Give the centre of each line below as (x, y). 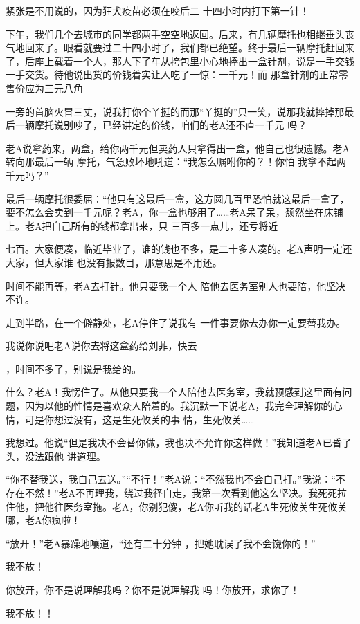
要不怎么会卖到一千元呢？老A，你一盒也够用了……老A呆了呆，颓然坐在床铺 (174, 212)
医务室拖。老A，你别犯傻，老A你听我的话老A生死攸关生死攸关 (205, 506)
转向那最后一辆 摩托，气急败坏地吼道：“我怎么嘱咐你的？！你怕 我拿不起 (171, 162)
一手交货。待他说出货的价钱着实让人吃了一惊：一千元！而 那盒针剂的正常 (172, 74)
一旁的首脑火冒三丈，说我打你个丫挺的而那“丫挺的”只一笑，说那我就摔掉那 (175, 111)
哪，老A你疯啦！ (43, 520)
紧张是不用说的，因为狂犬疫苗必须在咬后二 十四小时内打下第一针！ (157, 10)
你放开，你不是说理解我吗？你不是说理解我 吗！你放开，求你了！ (153, 589)
